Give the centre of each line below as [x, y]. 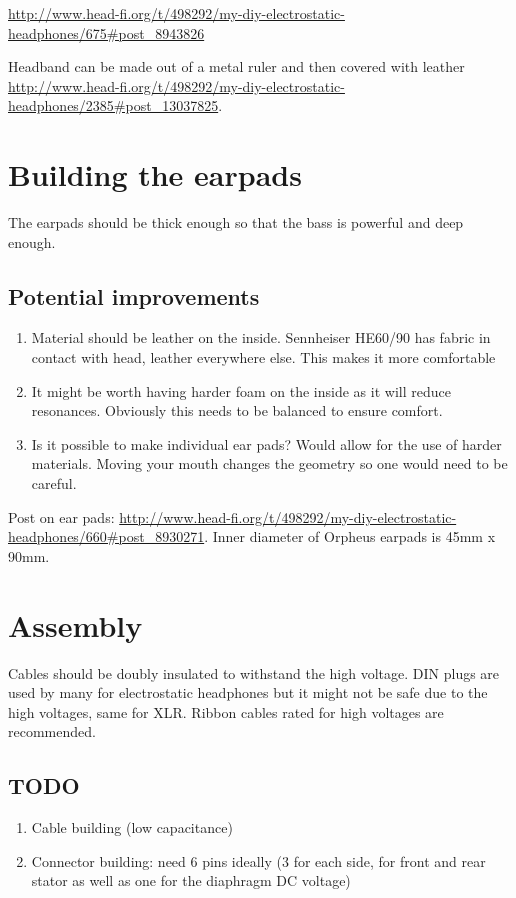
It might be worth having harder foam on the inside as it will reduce [241, 390]
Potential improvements [134, 295]
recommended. [52, 731]
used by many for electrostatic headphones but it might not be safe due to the [248, 692]
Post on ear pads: [61, 516]
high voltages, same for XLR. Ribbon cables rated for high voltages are [226, 711]
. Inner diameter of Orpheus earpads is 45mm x [350, 536]
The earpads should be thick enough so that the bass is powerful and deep [236, 222]
